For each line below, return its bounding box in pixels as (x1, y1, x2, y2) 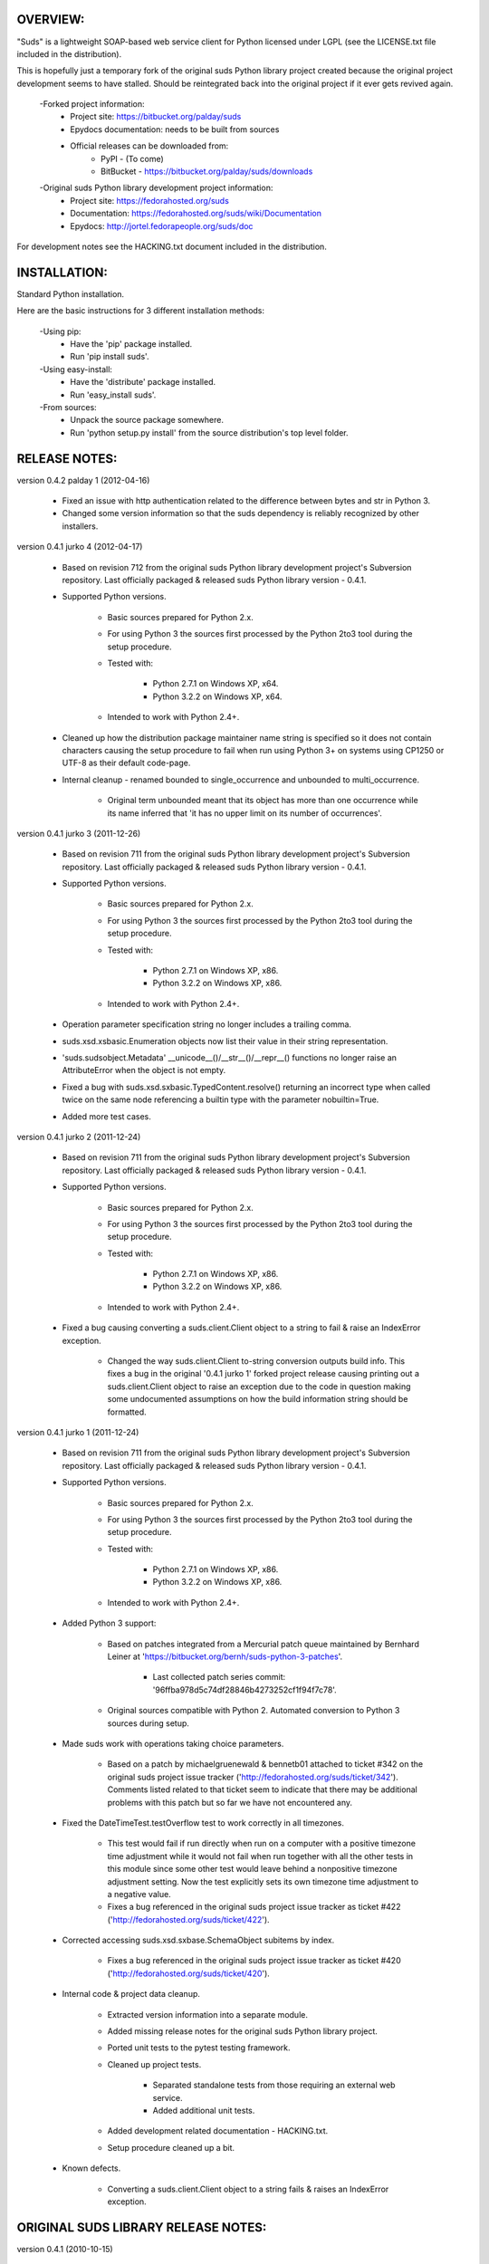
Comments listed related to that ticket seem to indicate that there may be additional (107, 1784, 418, 1795)
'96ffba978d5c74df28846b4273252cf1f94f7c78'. (152, 1684, 337, 1695)
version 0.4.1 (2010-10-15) (16, 2243, 113, 2254)
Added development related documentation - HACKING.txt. (107, 2125, 329, 2136)
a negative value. (107, 1888, 171, 1899)
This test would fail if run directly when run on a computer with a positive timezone (107, 1838, 417, 1849)
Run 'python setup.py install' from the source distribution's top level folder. (70, 427, 349, 438)
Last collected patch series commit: (152, 1672, 286, 1683)
